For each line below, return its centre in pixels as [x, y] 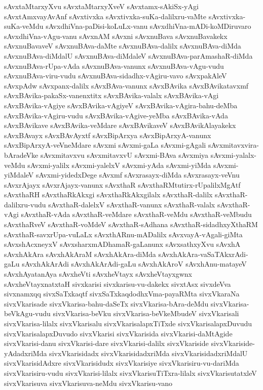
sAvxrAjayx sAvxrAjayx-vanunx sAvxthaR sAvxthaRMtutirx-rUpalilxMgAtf [122, 184]
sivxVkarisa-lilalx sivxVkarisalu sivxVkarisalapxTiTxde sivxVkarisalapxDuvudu [128, 323]
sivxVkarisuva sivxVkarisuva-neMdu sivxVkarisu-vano [88, 383]
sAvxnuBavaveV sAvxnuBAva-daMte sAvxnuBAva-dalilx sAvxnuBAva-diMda [123, 46]
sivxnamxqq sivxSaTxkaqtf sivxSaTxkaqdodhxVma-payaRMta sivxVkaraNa [122, 294]
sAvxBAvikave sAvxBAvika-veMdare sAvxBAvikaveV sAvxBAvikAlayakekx [120, 125]
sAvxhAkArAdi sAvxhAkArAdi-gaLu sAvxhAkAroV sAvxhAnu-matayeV [134, 264]
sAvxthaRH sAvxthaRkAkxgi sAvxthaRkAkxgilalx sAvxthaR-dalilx [108, 194]
